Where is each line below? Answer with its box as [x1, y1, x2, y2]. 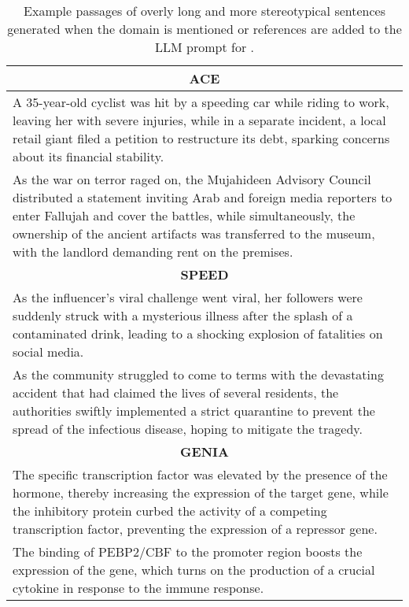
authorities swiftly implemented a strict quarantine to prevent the [13, 402, 375, 420]
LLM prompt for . [155, 38, 254, 56]
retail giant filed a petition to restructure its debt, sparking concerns [13, 129, 390, 147]
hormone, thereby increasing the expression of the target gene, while [13, 483, 389, 502]
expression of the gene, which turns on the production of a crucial [13, 561, 375, 579]
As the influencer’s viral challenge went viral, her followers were [13, 288, 363, 306]
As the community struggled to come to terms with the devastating [13, 365, 384, 383]
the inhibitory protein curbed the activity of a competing [13, 502, 327, 520]
